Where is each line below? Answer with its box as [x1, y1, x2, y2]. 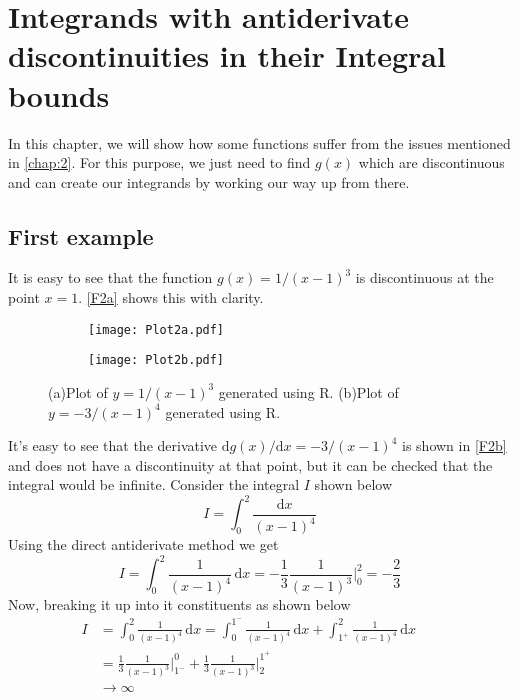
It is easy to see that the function [8, 267, 213, 288]
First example [8, 220, 154, 251]
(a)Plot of [48, 381, 108, 402]
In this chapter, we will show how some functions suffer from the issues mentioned [8, 132, 511, 153]
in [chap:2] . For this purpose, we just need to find [8, 152, 311, 173]
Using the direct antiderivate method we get [8, 534, 279, 555]
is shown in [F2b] [402, 435, 507, 456]
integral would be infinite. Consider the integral [8, 474, 300, 495]
